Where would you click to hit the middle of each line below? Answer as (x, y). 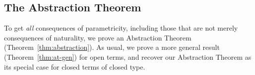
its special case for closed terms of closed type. (75, 66)
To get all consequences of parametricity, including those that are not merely (121, 28)
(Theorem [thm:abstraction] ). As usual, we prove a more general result (112, 47)
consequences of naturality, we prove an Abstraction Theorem (98, 37)
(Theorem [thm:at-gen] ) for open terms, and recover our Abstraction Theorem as (128, 56)
